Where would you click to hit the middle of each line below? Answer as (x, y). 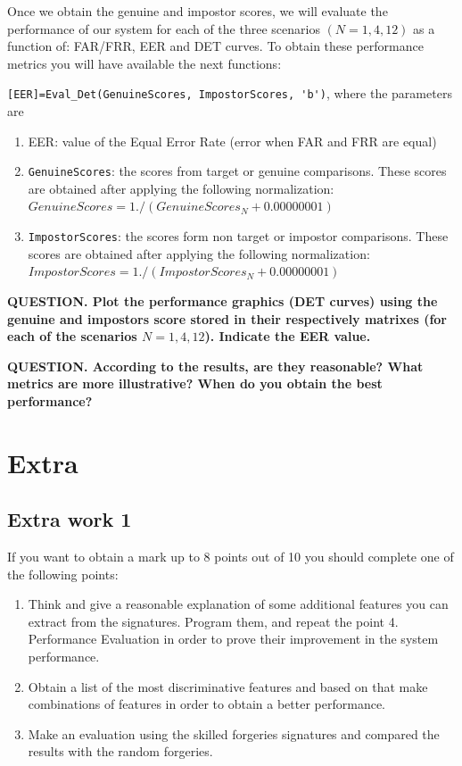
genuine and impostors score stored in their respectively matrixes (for (227, 318)
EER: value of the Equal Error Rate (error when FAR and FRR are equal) (232, 141)
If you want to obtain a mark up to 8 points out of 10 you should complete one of (231, 557)
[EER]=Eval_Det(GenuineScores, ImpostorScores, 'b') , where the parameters (230, 93)
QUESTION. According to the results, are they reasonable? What (215, 366)
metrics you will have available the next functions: (144, 63)
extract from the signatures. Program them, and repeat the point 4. (213, 621)
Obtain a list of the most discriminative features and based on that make (228, 686)
